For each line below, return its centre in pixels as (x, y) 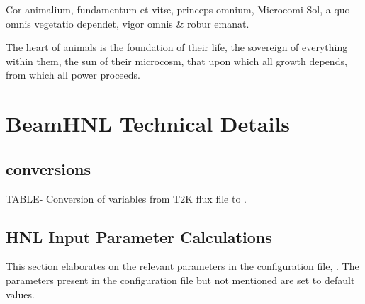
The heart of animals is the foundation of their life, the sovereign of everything (177, 47)
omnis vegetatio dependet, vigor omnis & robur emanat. (128, 23)
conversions (48, 168)
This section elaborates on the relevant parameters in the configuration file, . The (182, 266)
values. (20, 294)
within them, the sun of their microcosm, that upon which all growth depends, (176, 61)
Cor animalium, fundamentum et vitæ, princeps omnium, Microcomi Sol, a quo (178, 9)
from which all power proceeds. (73, 75)
